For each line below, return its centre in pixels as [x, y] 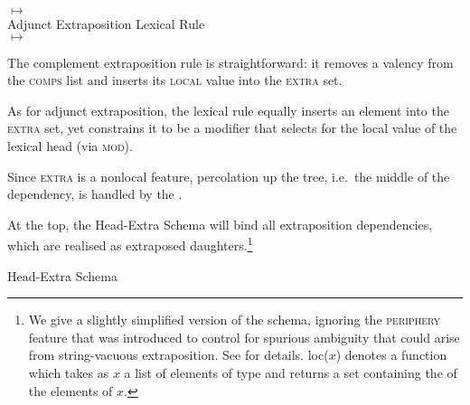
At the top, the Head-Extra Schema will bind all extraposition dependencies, [220, 224]
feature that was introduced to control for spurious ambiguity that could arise [244, 337]
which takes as [69, 372]
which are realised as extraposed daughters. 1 [130, 244]
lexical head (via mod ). [70, 145]
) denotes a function [391, 355]
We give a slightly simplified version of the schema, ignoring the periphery [235, 320]
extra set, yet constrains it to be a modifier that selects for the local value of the [232, 128]
